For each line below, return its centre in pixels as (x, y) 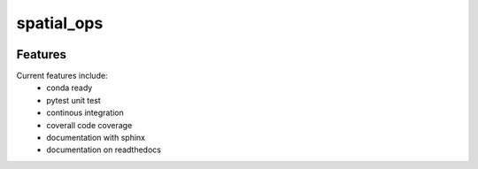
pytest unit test (73, 100)
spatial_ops (60, 23)
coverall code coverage (89, 125)
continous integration (85, 113)
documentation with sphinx (96, 138)
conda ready (69, 88)
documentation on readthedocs (104, 150)
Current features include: (62, 76)
